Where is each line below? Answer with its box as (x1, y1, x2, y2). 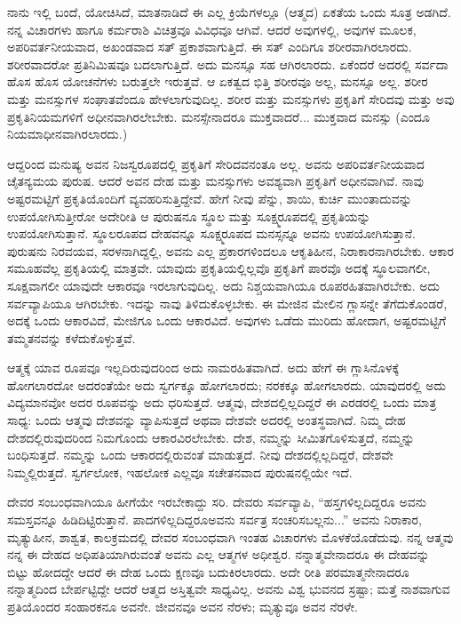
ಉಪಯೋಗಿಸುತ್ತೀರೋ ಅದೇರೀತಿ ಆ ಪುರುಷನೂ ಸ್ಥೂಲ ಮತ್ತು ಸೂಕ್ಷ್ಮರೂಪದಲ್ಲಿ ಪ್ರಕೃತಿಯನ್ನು (7, 206, 370, 225)
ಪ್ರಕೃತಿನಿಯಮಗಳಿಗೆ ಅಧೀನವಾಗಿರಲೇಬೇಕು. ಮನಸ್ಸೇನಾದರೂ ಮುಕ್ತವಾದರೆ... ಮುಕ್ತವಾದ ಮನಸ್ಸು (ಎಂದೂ (7, 107, 430, 125)
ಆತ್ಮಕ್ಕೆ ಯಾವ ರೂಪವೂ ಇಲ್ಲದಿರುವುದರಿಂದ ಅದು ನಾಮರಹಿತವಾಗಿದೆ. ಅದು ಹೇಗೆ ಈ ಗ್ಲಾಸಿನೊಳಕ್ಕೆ (7, 358, 400, 377)
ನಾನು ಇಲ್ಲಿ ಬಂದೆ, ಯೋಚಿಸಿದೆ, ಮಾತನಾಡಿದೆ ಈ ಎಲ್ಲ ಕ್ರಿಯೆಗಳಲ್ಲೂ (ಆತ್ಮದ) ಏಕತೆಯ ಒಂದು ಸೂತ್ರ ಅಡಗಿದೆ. (7, 3, 451, 20)
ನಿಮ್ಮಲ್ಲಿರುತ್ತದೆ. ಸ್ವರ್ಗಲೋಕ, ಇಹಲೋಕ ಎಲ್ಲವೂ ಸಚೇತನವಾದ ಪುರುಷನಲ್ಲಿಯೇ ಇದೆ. (7, 462, 353, 481)
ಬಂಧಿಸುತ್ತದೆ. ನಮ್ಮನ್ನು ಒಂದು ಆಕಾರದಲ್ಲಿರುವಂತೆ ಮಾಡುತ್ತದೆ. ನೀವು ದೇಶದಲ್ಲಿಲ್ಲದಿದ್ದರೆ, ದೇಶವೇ (7, 445, 393, 464)
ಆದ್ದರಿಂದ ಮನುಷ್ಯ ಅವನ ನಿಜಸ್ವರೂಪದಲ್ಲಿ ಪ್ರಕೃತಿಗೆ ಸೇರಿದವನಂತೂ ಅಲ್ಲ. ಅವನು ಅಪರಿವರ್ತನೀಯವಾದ (7, 154, 425, 172)
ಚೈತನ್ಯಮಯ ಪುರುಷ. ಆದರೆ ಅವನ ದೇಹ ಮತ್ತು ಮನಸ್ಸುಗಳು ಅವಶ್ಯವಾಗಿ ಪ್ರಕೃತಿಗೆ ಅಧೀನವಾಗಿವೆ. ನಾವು (7, 172, 424, 190)
